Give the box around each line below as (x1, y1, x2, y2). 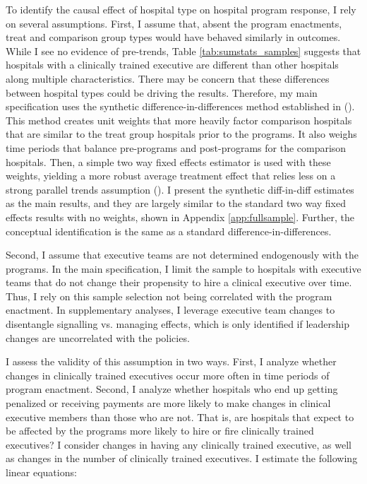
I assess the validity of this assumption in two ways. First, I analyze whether (6, 354, 337, 369)
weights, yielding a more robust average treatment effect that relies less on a (6, 168, 336, 183)
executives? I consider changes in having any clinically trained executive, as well (6, 437, 351, 451)
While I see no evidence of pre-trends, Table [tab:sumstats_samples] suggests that (6, 43, 361, 58)
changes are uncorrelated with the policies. (6, 330, 190, 345)
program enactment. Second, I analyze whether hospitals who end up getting (6, 382, 338, 396)
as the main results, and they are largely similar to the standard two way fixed (6, 196, 347, 211)
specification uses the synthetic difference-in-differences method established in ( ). (6, 99, 355, 114)
